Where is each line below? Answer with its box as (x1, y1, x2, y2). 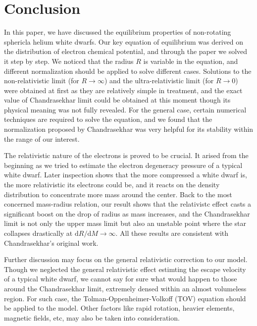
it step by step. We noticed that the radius (4, 55, 134, 66)
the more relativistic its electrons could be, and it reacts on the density (4, 179, 220, 190)
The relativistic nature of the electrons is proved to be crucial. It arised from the (4, 150, 249, 161)
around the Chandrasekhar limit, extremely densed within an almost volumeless (4, 283, 247, 293)
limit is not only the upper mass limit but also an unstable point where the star (4, 218, 247, 228)
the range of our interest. (4, 133, 80, 144)
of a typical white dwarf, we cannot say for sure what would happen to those (4, 273, 237, 284)
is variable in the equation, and (143, 55, 238, 66)
